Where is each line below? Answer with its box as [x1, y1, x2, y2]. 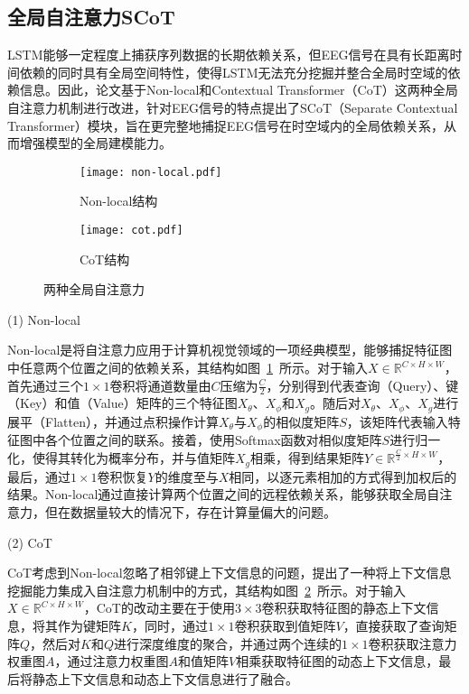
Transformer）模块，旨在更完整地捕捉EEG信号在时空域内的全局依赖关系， [7, 116, 444, 134]
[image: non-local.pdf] [80, 165, 222, 179]
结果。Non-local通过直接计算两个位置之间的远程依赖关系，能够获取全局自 [7, 485, 440, 504]
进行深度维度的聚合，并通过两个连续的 [114, 634, 342, 652]
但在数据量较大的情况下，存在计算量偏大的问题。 [44, 502, 336, 521]
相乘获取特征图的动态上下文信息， [236, 652, 439, 671]
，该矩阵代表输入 [346, 412, 448, 430]
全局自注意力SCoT [7, 3, 175, 31]
